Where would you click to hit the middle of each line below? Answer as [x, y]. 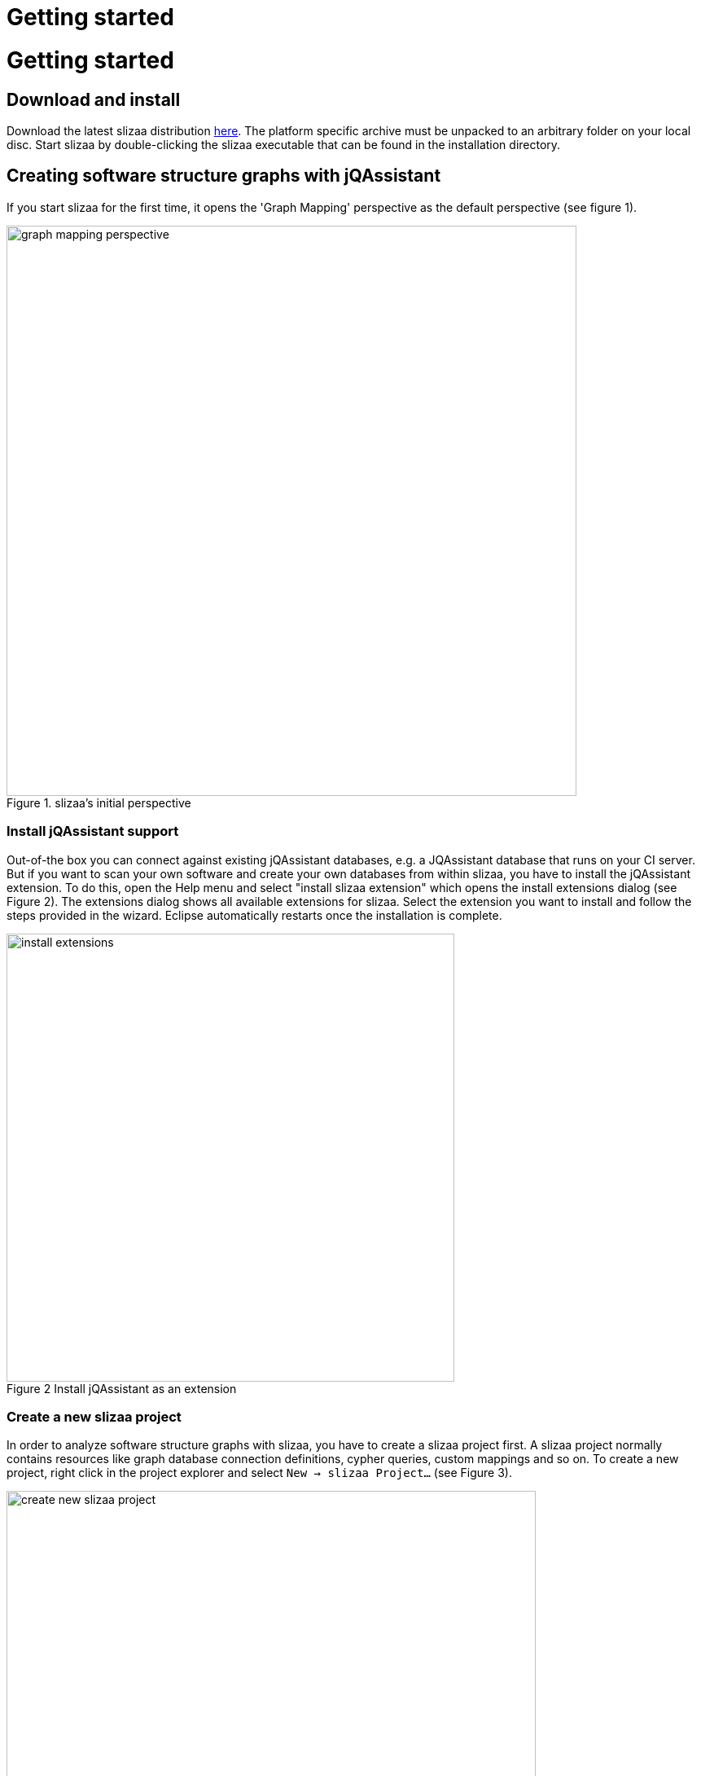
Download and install [94, 99]
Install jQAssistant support [93, 831]
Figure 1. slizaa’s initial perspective [99, 802]
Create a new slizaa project [94, 1416]
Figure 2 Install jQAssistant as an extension [122, 1388]
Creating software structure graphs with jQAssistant [224, 176]
